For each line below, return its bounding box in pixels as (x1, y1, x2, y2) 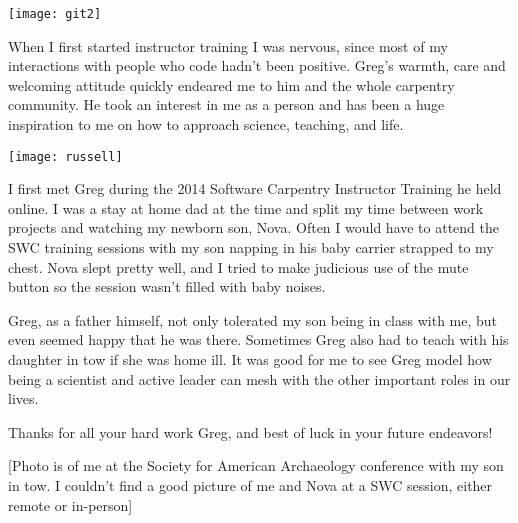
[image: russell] (8, 149, 123, 164)
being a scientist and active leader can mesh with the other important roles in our (8, 368, 511, 389)
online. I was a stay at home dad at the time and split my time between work (8, 197, 484, 218)
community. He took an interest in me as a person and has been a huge (8, 94, 445, 115)
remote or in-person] (8, 494, 133, 515)
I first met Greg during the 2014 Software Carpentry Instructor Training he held (8, 178, 502, 199)
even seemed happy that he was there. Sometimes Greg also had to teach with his (8, 329, 509, 350)
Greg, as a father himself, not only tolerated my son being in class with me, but (8, 309, 498, 330)
